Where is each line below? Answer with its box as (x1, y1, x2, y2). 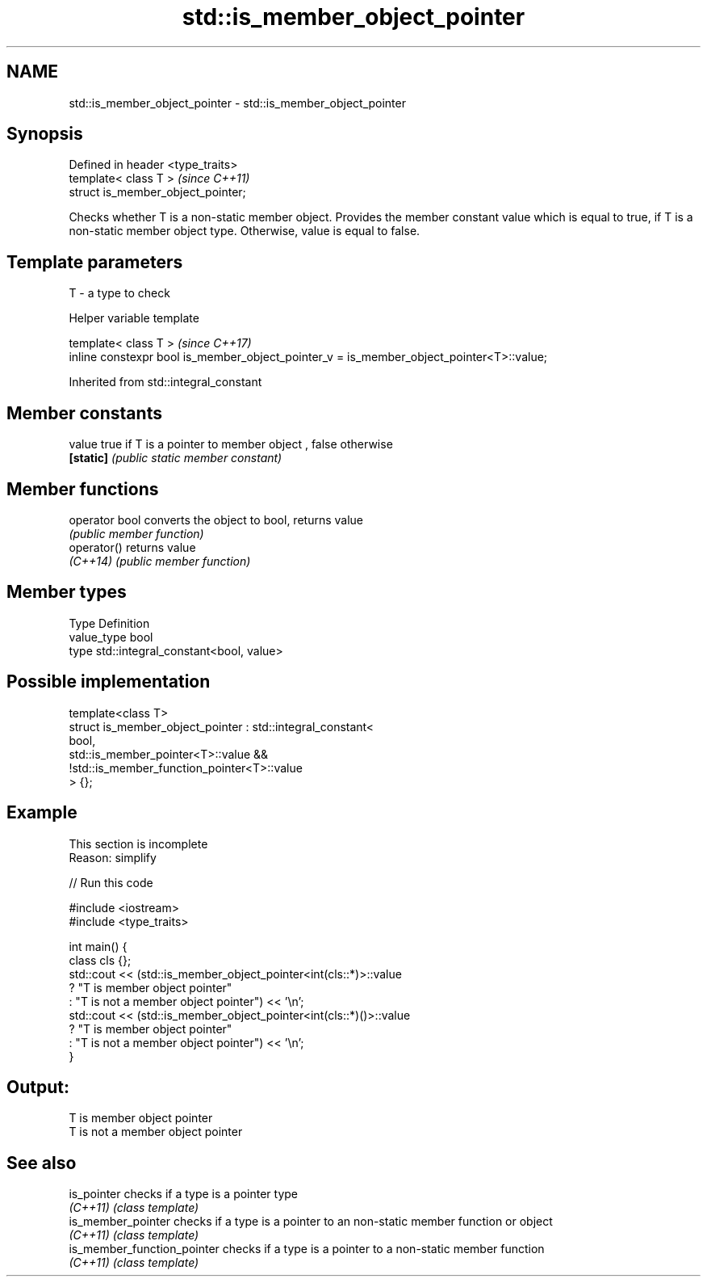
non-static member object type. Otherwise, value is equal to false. (69, 224, 420, 238)
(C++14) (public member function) (69, 553, 251, 568)
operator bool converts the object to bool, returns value (69, 512, 363, 527)
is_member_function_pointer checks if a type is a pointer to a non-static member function (69, 1242, 545, 1256)
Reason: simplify (69, 850, 157, 864)
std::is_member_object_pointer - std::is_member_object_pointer (69, 95, 406, 110)
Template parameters (6, 251, 183, 272)
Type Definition (69, 616, 150, 630)
